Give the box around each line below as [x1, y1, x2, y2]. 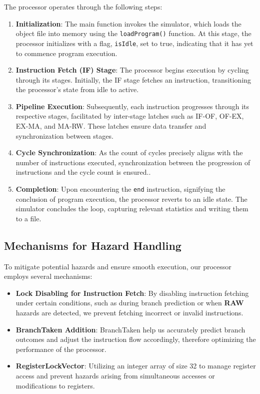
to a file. [15, 213, 41, 223]
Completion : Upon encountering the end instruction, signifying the [15, 184, 225, 194]
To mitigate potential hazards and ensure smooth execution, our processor [4, 261, 231, 271]
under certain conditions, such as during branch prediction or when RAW [15, 297, 244, 308]
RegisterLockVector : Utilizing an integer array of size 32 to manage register [15, 360, 256, 371]
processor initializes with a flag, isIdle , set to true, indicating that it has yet [15, 38, 253, 48]
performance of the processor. [15, 343, 106, 354]
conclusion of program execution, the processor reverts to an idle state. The [15, 193, 247, 204]
